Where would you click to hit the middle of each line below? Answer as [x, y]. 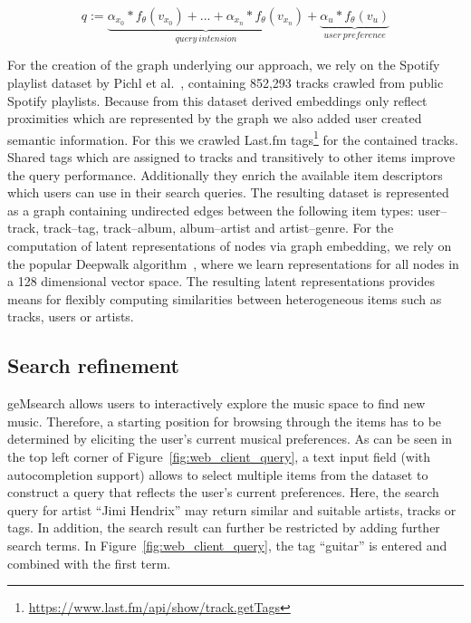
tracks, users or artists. [71, 316]
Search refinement [93, 365]
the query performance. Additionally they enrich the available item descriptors [225, 174]
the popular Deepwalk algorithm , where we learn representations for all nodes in [233, 263]
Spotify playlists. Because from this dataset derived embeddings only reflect [217, 100]
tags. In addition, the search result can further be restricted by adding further [224, 527]
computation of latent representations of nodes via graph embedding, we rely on [230, 246]
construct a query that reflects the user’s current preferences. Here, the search [223, 492]
